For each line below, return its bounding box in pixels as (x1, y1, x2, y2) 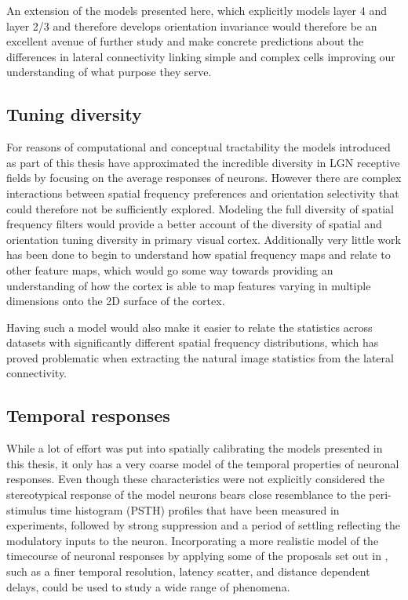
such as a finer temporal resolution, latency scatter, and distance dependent (6, 563, 370, 580)
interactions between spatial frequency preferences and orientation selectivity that (6, 184, 399, 201)
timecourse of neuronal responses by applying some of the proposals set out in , (6, 547, 388, 564)
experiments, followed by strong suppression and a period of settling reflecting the (6, 517, 400, 533)
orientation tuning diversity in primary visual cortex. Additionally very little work (6, 231, 401, 247)
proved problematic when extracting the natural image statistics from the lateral (6, 349, 394, 365)
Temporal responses (6, 403, 170, 427)
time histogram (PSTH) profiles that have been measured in (49, 501, 340, 518)
